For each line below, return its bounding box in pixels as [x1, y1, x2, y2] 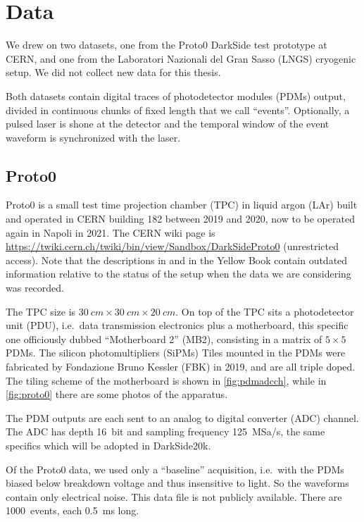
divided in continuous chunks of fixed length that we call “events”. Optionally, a [6, 102, 350, 117]
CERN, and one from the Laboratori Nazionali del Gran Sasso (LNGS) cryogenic [6, 51, 356, 66]
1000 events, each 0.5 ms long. [6, 503, 139, 518]
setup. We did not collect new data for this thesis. [6, 65, 221, 80]
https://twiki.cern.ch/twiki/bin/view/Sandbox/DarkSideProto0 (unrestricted [6, 239, 339, 254]
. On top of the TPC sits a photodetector [175, 304, 354, 318]
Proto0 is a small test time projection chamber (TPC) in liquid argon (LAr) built [6, 197, 358, 212]
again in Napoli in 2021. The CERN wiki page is [6, 225, 215, 240]
